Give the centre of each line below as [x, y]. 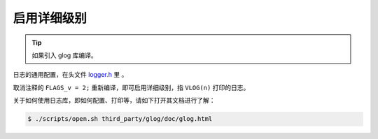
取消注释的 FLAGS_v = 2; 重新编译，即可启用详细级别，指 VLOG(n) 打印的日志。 [131, 87]
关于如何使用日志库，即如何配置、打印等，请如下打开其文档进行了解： [114, 101]
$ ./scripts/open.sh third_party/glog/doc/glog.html [120, 119]
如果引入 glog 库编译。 [64, 55]
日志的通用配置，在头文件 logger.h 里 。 [70, 75]
